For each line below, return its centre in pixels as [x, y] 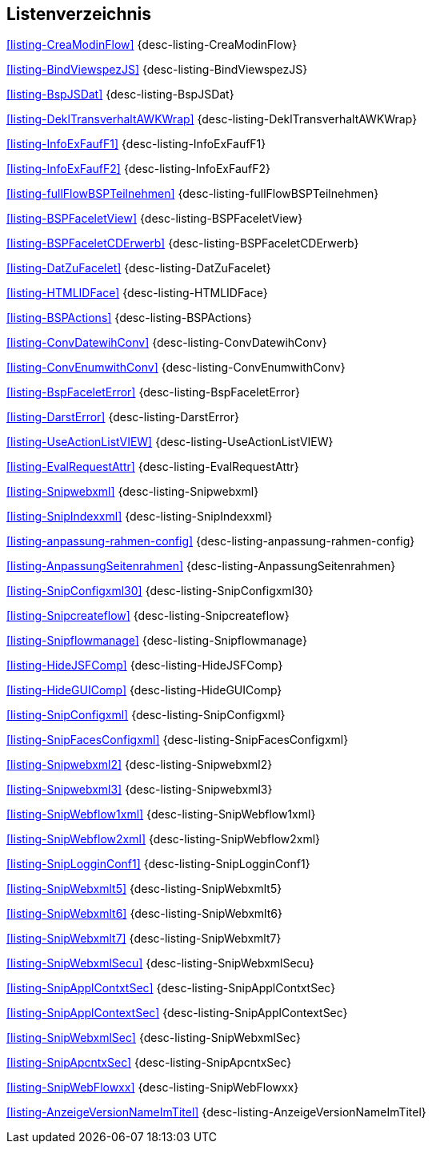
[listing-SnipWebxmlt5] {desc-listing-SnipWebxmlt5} [144, 889]
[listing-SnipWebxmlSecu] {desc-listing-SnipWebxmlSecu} [160, 963]
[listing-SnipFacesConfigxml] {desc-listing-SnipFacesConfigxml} [178, 740]
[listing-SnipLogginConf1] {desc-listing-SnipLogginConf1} [158, 864]
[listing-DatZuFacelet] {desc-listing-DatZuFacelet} [139, 268]
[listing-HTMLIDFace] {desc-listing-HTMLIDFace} [137, 293]
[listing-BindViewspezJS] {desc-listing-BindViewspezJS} [157, 70]
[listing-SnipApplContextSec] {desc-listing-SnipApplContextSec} [177, 1013]
